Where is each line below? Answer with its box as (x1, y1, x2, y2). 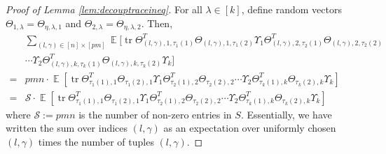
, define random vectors (241, 2, 342, 16)
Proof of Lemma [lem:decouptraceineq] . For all (6, 2, 202, 16)
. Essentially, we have (240, 107, 332, 121)
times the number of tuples (38, 134, 154, 148)
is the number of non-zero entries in (78, 107, 232, 121)
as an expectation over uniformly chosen (163, 121, 336, 135)
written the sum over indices (6, 121, 128, 135)
